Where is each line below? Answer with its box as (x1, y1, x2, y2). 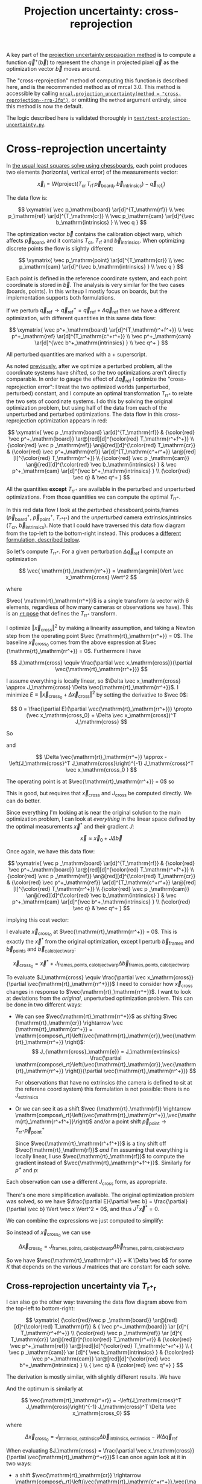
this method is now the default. (6, 102, 83, 110)
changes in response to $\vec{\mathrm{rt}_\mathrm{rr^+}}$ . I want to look (6, 988, 191, 995)
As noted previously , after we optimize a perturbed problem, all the (6, 363, 172, 370)
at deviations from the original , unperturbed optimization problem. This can (6, 994, 193, 1002)
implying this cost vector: (6, 916, 69, 924)
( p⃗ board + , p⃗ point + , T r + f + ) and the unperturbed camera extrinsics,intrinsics (6, 513, 192, 522)
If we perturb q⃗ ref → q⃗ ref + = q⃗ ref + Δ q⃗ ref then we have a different (6, 306, 180, 315)
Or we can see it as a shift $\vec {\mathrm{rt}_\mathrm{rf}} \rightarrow (14, 1105, 191, 1112)
